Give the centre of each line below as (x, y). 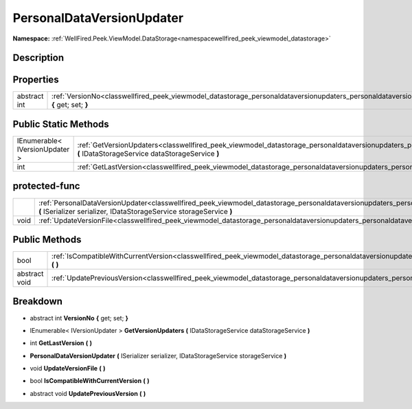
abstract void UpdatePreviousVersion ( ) (88, 393)
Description (38, 58)
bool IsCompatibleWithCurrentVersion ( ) (90, 381)
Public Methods (47, 239)
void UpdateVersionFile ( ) (68, 369)
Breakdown (38, 302)
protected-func (46, 186)
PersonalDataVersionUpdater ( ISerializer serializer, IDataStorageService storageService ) (158, 355)
